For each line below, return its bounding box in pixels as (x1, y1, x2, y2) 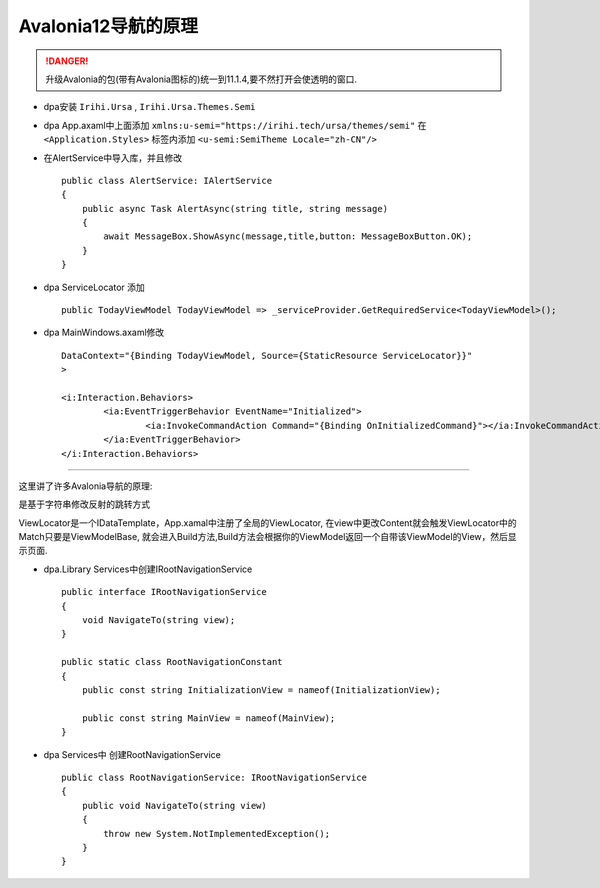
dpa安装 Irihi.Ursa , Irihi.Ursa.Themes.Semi (43, 101, 256, 113)
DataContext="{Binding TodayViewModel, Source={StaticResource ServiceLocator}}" (61, 350, 473, 361)
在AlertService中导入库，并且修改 (43, 151, 183, 164)
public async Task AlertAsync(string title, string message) (81, 203, 389, 214)
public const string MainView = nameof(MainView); (81, 712, 336, 724)
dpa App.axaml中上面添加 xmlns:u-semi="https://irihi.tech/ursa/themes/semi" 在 (43, 119, 427, 131)
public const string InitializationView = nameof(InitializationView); (81, 685, 441, 695)
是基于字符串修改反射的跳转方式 (18, 498, 150, 510)
